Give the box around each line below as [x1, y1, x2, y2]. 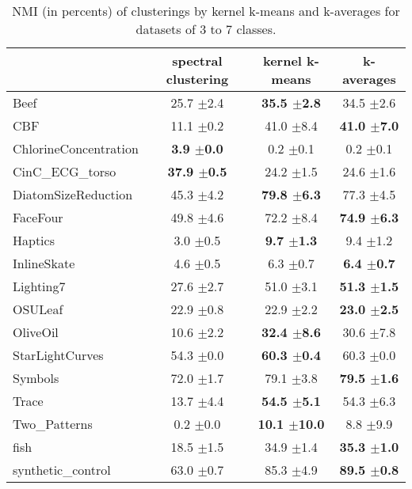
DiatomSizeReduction [13, 185, 133, 203]
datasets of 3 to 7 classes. [135, 20, 277, 38]
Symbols [13, 369, 59, 387]
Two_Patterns [13, 415, 93, 433]
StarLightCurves [13, 346, 104, 364]
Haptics [13, 231, 55, 249]
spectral [172, 51, 223, 70]
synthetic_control [13, 461, 111, 479]
